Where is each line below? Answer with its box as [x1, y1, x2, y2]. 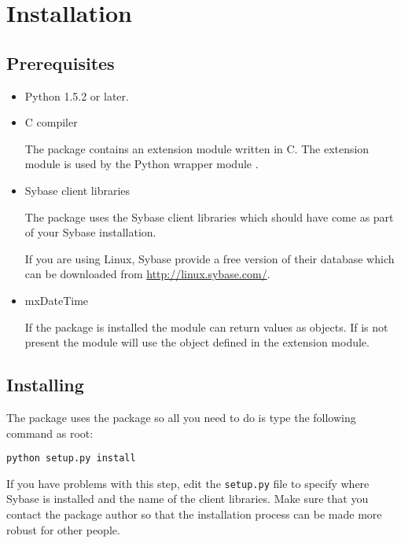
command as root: [6, 424, 94, 441]
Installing [6, 372, 84, 397]
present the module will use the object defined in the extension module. [24, 334, 370, 350]
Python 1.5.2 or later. [24, 87, 129, 104]
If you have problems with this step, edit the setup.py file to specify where [6, 475, 370, 491]
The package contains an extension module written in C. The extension [24, 140, 370, 156]
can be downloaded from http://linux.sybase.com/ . [24, 266, 270, 282]
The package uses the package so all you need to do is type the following [6, 409, 356, 425]
